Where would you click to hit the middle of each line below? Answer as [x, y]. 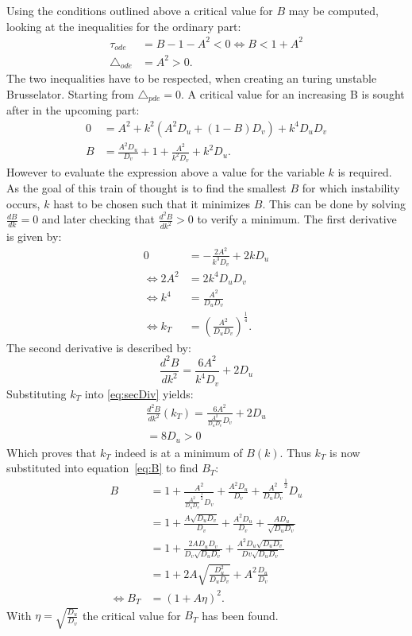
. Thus [295, 452]
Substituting [37, 393]
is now [345, 452]
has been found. [240, 615]
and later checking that [98, 219]
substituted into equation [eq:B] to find [102, 468]
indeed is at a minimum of [179, 452]
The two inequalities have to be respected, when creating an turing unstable [192, 78]
